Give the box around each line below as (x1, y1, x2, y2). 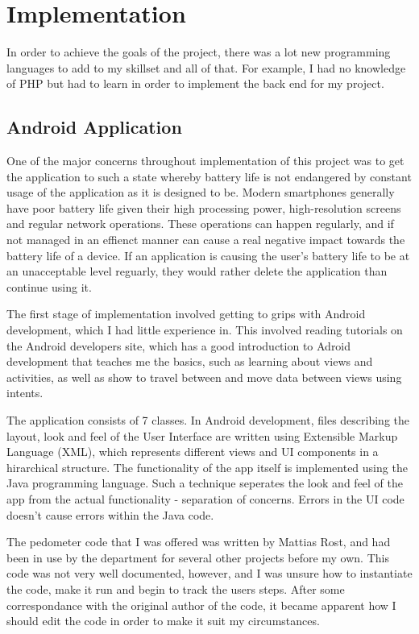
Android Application (6, 114, 182, 139)
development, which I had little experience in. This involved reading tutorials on (6, 321, 403, 338)
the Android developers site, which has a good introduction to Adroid (6, 337, 351, 354)
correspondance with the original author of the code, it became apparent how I (6, 596, 396, 613)
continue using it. (6, 278, 92, 295)
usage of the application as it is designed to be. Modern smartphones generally (6, 184, 395, 201)
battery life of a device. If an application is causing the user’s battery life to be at (6, 247, 410, 263)
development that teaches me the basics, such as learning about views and (6, 353, 373, 370)
